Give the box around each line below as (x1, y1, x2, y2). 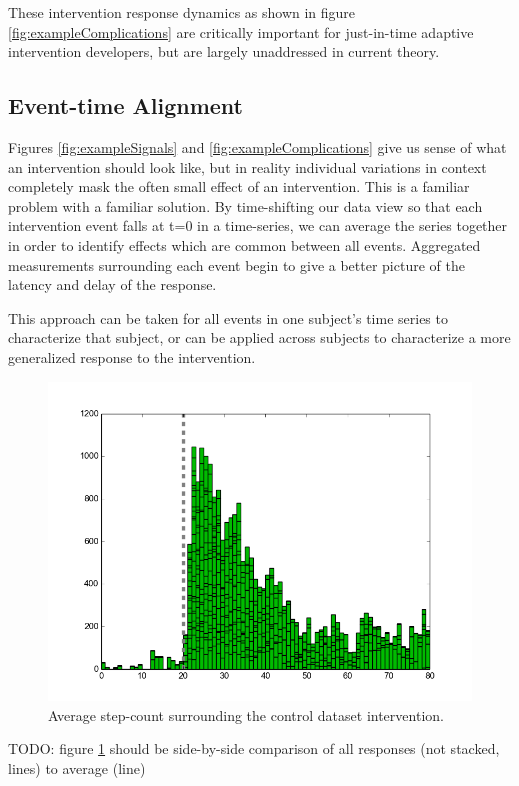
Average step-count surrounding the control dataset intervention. (48, 704, 444, 725)
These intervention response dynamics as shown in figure (8, 2, 356, 22)
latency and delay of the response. (8, 274, 217, 295)
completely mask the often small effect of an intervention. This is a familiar (8, 176, 470, 197)
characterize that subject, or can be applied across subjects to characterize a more (8, 327, 511, 348)
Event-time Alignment (8, 90, 243, 121)
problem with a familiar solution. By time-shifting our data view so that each (8, 195, 483, 216)
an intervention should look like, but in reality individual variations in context (8, 156, 487, 177)
